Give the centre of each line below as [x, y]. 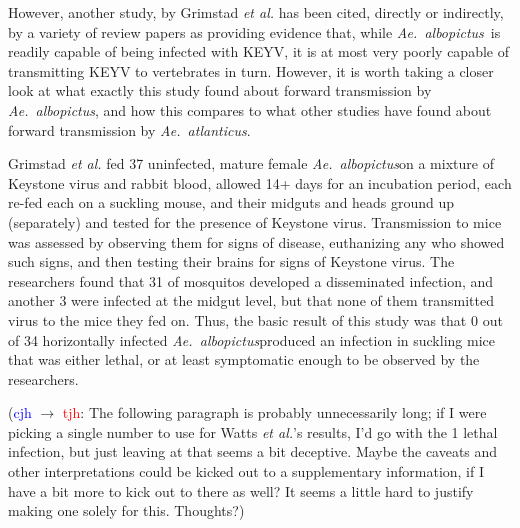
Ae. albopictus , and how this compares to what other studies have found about [250, 109]
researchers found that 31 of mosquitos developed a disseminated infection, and [251, 280]
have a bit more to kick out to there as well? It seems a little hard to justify [241, 490]
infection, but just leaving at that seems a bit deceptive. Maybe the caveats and [253, 451]
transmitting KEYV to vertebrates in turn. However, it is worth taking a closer [251, 70]
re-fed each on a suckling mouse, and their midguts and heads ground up [231, 202]
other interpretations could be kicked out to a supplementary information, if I [246, 471]
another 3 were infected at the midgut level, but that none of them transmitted [251, 300]
